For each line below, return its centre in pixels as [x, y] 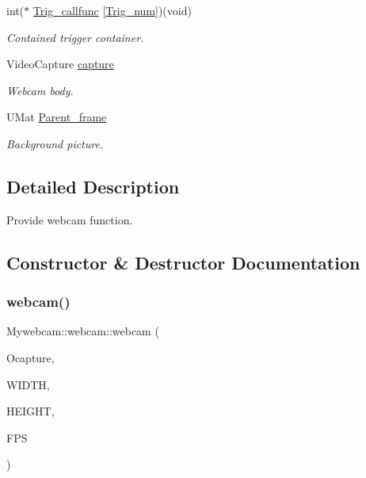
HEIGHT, [30, 411]
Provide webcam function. [70, 219]
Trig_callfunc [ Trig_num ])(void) [112, 10]
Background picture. [55, 143]
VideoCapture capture [60, 64]
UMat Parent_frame [57, 117]
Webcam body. [40, 90]
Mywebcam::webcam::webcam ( [83, 331]
